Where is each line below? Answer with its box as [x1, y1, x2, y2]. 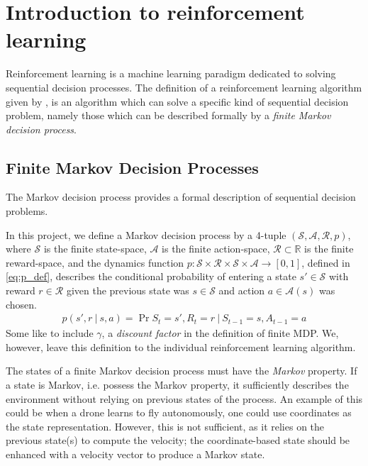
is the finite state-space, [43, 241, 147, 256]
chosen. [6, 296, 38, 311]
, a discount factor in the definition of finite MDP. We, [101, 326, 339, 340]
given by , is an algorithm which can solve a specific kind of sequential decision [6, 94, 349, 109]
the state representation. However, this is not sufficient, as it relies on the [6, 418, 325, 433]
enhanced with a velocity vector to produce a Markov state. [6, 447, 265, 462]
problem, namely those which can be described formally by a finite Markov [6, 108, 331, 123]
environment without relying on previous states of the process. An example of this [6, 391, 363, 406]
